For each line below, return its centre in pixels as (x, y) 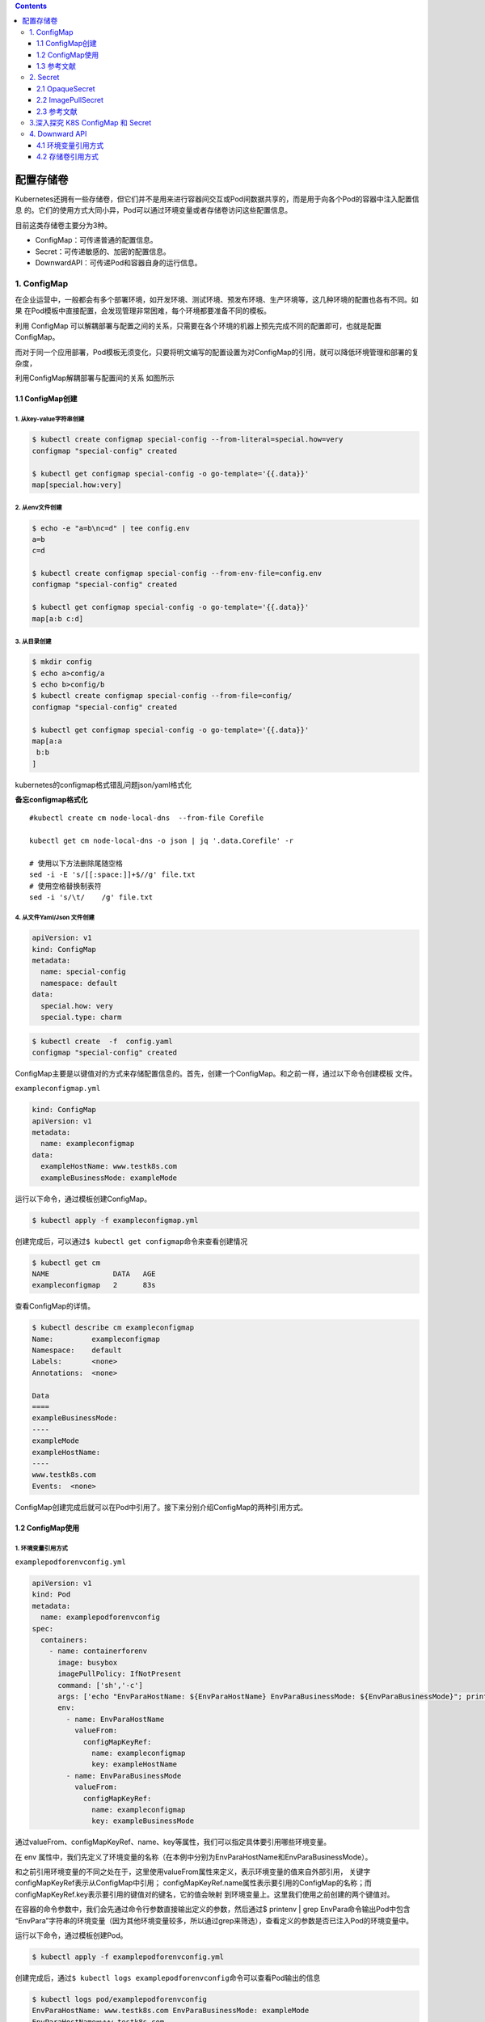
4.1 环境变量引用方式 (70, 145)
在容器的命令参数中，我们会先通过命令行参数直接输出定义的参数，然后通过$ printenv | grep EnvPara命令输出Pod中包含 (213, 1910)
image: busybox (88, 1662)
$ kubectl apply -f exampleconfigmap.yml (115, 1220)
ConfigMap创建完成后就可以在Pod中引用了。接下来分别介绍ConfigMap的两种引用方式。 (161, 1507)
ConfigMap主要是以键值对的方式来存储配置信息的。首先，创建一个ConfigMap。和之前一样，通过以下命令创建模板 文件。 (216, 1073)
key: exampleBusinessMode (143, 1821)
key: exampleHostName (135, 1764)
